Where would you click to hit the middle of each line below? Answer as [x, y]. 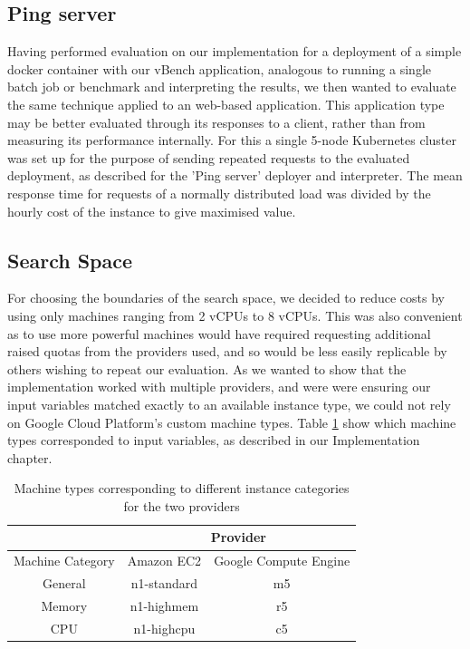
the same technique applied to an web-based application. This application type [226, 104]
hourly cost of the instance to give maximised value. [152, 211]
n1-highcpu [164, 628]
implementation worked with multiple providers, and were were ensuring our [219, 387]
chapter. [30, 457]
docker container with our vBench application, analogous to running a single [219, 68]
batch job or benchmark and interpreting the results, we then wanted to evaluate [232, 87]
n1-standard [164, 583]
